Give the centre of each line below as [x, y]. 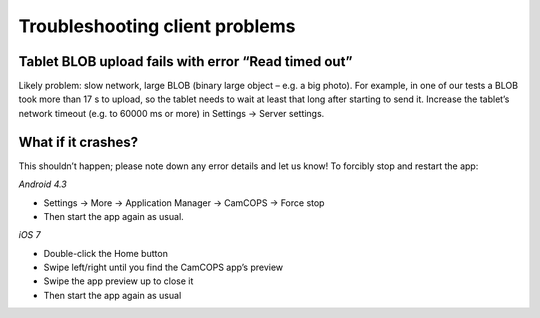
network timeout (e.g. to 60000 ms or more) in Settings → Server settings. [171, 113]
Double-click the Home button [106, 253]
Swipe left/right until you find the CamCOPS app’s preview [163, 267]
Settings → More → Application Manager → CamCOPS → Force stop [184, 202]
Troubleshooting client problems [157, 26]
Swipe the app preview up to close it [118, 281]
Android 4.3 [42, 184]
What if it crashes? [78, 141]
